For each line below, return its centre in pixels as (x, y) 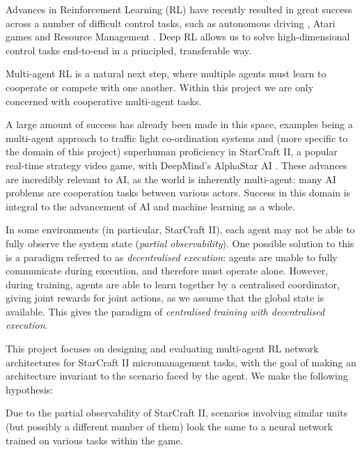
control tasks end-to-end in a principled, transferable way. (129, 50)
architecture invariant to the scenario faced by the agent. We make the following (177, 376)
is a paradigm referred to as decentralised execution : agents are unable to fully (172, 257)
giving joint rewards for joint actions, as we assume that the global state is (165, 298)
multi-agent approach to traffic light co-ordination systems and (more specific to (177, 138)
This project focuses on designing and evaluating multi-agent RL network (162, 349)
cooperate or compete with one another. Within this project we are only (160, 87)
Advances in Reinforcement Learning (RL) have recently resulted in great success (179, 9)
